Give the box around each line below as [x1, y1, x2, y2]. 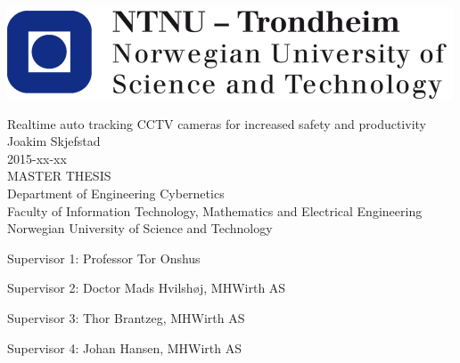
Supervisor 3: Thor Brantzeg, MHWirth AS [7, 308, 245, 327]
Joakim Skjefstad [7, 132, 101, 150]
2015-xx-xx [7, 149, 67, 167]
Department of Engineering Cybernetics [7, 183, 225, 202]
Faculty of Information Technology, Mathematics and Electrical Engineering [7, 201, 423, 220]
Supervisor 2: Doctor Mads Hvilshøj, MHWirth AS [7, 278, 286, 297]
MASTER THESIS [7, 166, 111, 185]
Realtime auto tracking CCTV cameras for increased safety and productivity [7, 114, 426, 133]
